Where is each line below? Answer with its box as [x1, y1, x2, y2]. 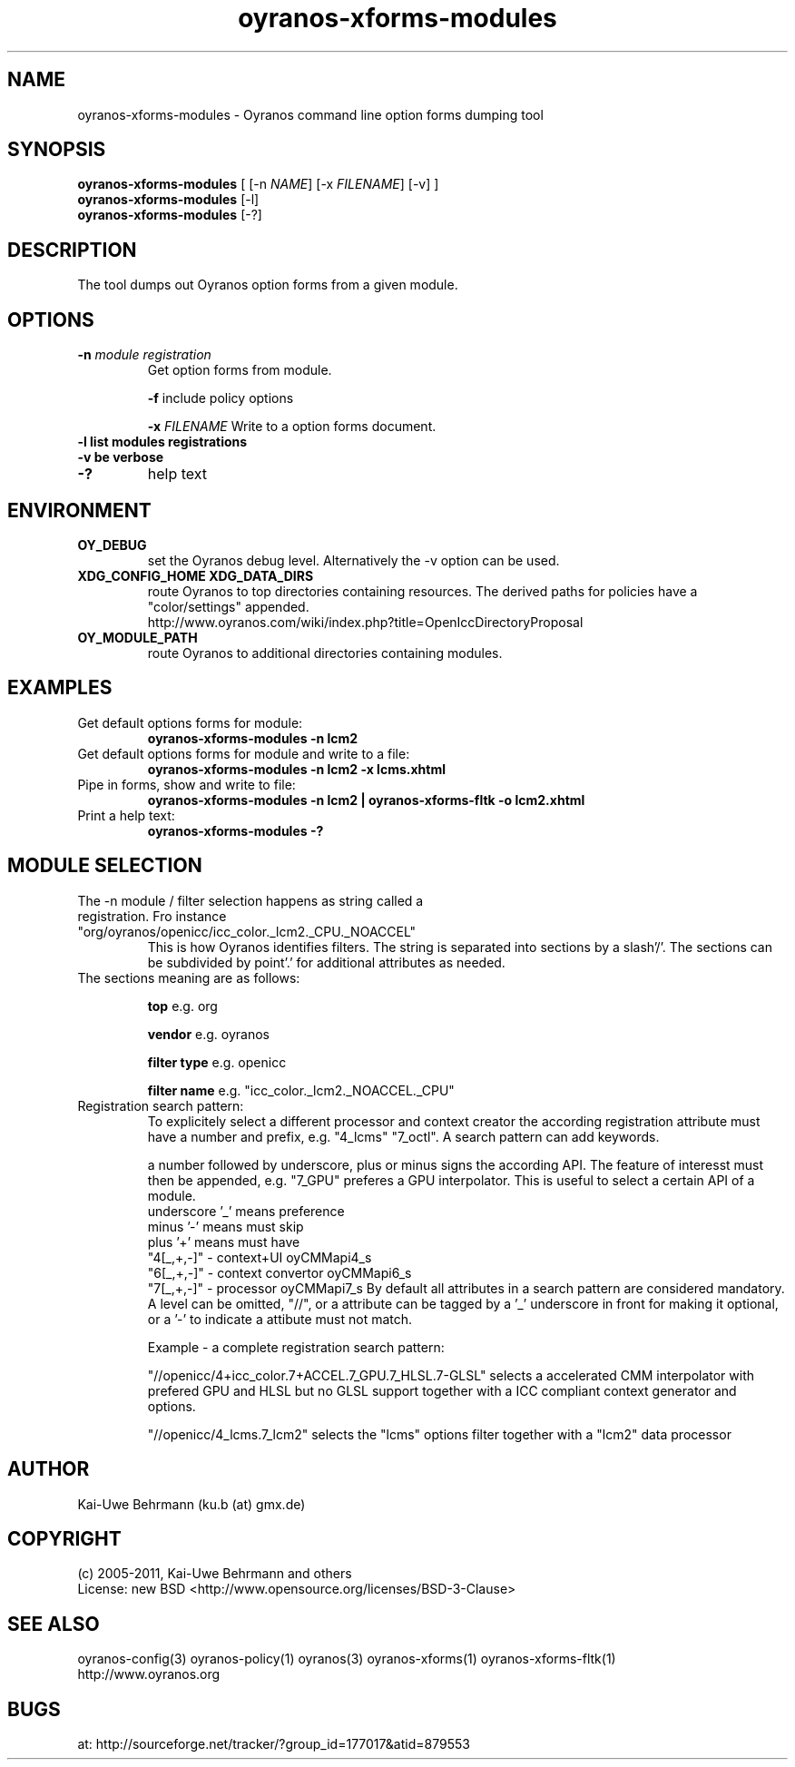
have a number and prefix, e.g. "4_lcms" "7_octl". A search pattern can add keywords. [147, 1128, 660, 1144]
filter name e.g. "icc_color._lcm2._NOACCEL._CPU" [147, 1082, 455, 1098]
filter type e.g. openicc [147, 1054, 287, 1070]
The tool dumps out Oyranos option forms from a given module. [77, 277, 458, 293]
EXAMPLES [7, 676, 113, 700]
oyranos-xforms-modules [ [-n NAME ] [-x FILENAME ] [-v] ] [77, 176, 439, 192]
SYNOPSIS [7, 138, 106, 162]
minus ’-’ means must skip [147, 1218, 304, 1234]
